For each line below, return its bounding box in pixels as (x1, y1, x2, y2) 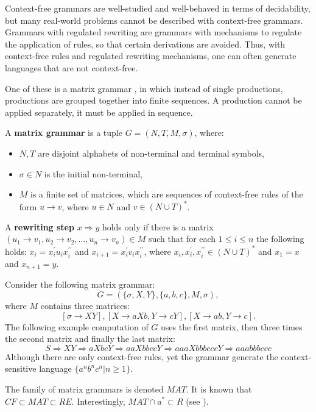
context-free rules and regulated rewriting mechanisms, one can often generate (5, 49, 297, 62)
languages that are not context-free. (5, 61, 138, 74)
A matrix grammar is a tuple (5, 126, 122, 139)
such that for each (148, 232, 216, 245)
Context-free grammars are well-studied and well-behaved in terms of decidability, (5, 2, 311, 14)
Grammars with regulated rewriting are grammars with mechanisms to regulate (5, 26, 302, 38)
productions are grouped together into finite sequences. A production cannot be (5, 94, 302, 107)
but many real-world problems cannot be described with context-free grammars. (5, 13, 303, 26)
